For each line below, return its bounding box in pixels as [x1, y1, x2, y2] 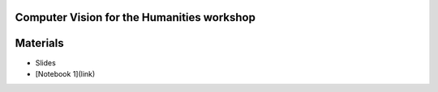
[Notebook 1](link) [35, 69, 96, 78]
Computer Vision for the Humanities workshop [15, 10, 255, 24]
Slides [35, 57, 56, 68]
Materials [15, 36, 64, 50]
